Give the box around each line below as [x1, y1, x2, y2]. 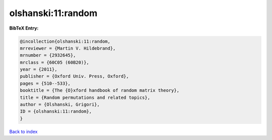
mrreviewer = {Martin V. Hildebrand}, [20, 45, 116, 51]
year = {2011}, [20, 67, 57, 72]
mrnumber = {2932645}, [20, 53, 76, 58]
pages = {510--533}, [20, 80, 71, 86]
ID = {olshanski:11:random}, [20, 108, 92, 114]
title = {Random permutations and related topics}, [20, 94, 151, 100]
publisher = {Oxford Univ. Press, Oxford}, [20, 73, 129, 79]
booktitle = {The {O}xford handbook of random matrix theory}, [20, 88, 180, 93]
